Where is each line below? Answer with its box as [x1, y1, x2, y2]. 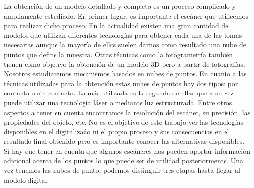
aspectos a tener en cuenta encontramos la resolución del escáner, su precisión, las [4, 107, 251, 117]
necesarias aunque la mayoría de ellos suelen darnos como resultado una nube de [4, 39, 246, 50]
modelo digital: [4, 174, 49, 185]
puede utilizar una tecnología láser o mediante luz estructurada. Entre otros [4, 97, 232, 107]
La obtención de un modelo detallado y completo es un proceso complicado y [4, 1, 236, 11]
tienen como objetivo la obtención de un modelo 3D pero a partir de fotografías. [4, 59, 245, 69]
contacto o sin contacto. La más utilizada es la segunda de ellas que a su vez [4, 88, 234, 98]
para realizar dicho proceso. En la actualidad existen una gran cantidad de [4, 20, 228, 31]
